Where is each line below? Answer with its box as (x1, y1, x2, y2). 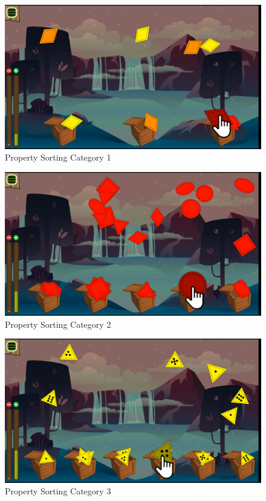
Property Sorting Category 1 (5, 151, 111, 164)
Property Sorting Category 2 (5, 318, 111, 330)
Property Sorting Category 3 (5, 485, 111, 497)
